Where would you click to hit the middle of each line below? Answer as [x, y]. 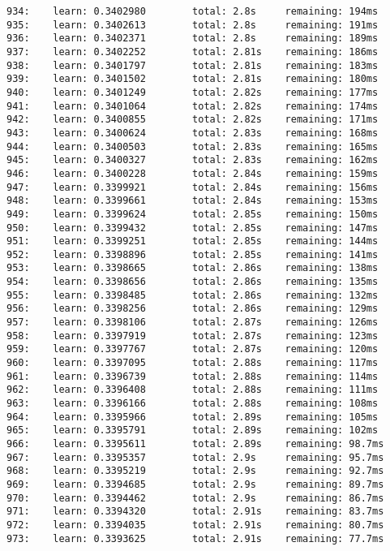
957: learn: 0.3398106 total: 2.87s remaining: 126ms [193, 323]
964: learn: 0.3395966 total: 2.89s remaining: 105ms [193, 417]
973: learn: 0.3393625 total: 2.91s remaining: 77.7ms [195, 538]
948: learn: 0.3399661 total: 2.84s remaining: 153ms [193, 201]
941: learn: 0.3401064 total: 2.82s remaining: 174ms [193, 106]
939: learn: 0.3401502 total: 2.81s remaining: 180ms [193, 79]
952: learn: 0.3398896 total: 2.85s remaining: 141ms [193, 254]
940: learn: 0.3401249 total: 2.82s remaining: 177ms [193, 92]
